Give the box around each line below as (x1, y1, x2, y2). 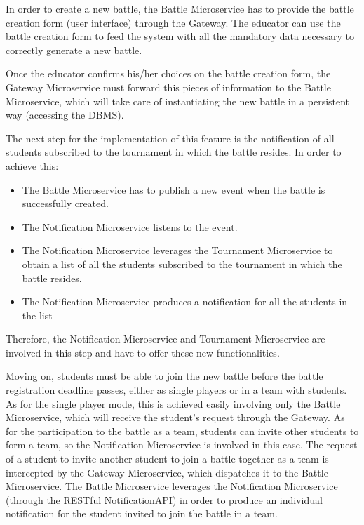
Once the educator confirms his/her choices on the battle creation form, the (6, 66, 331, 81)
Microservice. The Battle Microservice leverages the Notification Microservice (6, 479, 338, 493)
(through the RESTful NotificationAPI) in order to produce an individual (6, 492, 323, 507)
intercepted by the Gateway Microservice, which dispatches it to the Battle (6, 465, 328, 479)
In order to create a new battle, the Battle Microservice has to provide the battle (6, 1, 354, 15)
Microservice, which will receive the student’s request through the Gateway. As (6, 410, 345, 425)
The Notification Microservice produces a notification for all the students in (22, 294, 348, 309)
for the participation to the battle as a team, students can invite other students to (6, 423, 359, 438)
